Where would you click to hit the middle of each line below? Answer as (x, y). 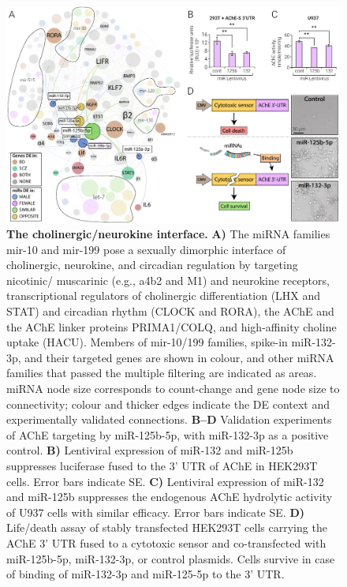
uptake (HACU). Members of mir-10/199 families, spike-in (147, 342)
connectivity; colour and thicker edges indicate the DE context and (168, 404)
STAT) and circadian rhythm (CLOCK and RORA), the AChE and (170, 311)
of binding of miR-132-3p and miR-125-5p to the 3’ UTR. (146, 574)
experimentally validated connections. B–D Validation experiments (169, 419)
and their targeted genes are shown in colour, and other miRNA (179, 357)
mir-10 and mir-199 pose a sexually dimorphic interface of (146, 249)
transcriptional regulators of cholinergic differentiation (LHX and (164, 295)
